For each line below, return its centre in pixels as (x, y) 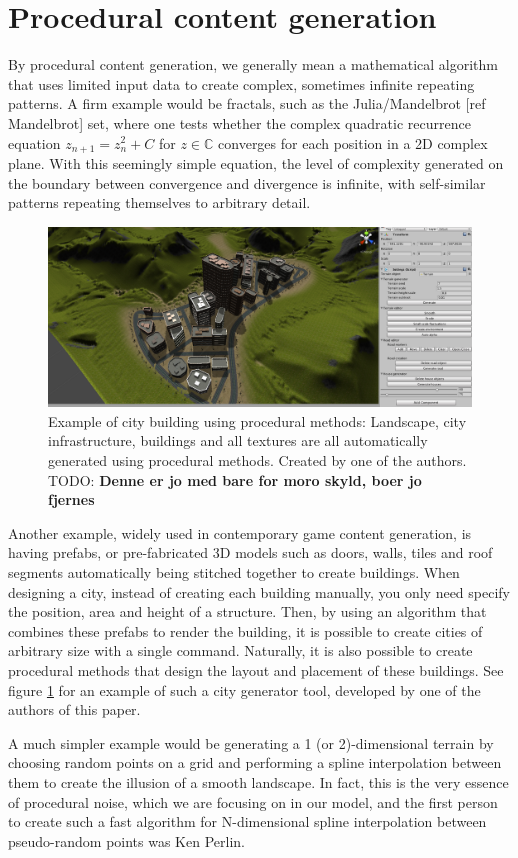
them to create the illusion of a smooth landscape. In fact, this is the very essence (258, 781)
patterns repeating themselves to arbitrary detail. (159, 202)
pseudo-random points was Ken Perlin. (126, 840)
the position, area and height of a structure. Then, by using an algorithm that (247, 611)
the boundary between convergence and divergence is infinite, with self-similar (247, 182)
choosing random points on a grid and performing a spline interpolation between (255, 762)
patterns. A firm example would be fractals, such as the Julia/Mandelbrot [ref (247, 103)
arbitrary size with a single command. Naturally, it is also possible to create (240, 650)
